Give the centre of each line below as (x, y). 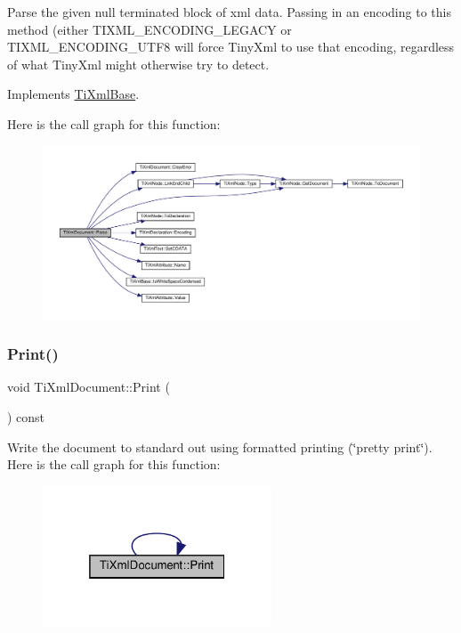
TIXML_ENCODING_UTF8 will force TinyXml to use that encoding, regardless (231, 47)
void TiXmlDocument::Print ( (89, 387)
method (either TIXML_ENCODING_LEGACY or (150, 29)
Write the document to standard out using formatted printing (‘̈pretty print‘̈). (220, 446)
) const (26, 416)
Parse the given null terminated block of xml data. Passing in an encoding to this (229, 12)
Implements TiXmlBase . (73, 94)
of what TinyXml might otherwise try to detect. (138, 64)
